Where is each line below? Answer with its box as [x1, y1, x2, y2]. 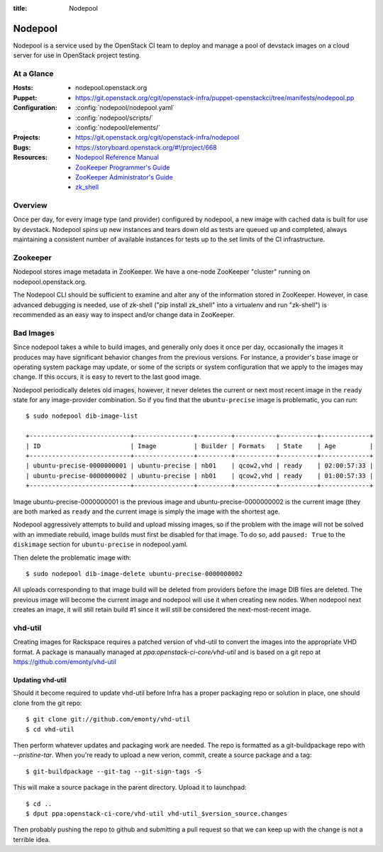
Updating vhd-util [13, 676, 67, 685]
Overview [13, 201, 48, 211]
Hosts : [13, 84, 33, 92]
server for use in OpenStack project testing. [13, 51, 141, 60]
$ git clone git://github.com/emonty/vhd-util [26, 715, 191, 724]
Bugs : [13, 143, 31, 152]
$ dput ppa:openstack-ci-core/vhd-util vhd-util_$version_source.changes [26, 809, 288, 817]
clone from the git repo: [13, 699, 82, 707]
